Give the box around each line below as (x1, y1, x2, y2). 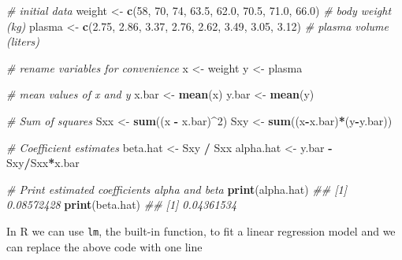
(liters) (6, 33, 40, 50)
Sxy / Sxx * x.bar (6, 154, 80, 171)
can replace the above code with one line (6, 238, 203, 254)
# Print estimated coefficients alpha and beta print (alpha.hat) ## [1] (6, 180, 347, 197)
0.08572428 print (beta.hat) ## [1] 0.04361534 (6, 196, 237, 213)
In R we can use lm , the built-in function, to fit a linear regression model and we (6, 222, 396, 239)
